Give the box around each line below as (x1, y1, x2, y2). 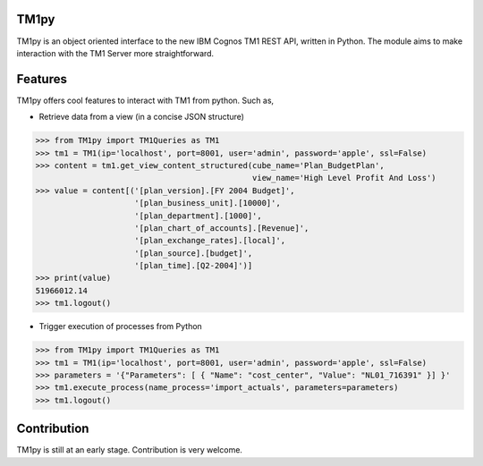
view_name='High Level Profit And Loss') (251, 173, 437, 183)
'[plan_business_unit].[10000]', (134, 198, 281, 208)
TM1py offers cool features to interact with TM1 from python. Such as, (16, 95, 275, 106)
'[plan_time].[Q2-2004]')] (134, 260, 253, 271)
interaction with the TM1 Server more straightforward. (16, 47, 215, 58)
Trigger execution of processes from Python (38, 321, 203, 332)
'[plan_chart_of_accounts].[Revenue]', (134, 223, 309, 233)
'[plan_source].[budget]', (134, 248, 253, 258)
